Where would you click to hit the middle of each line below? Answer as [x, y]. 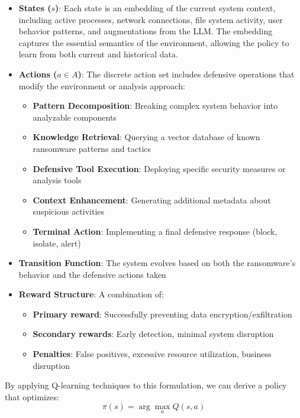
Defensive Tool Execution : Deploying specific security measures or [159, 168]
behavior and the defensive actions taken [92, 274]
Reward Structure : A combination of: [91, 294]
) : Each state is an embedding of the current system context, [165, 8]
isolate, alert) [57, 243]
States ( [35, 8]
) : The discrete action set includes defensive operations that [186, 74]
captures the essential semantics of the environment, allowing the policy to [154, 42]
